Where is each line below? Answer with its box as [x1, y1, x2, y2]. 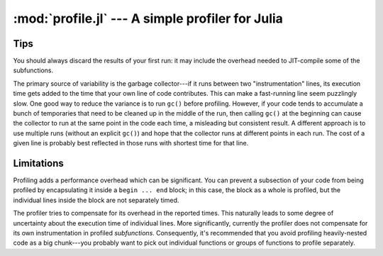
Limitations [13, 157, 64, 169]
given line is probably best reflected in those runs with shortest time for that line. [13, 139, 249, 148]
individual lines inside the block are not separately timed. [13, 196, 179, 204]
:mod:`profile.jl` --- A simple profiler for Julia [13, 11, 284, 26]
